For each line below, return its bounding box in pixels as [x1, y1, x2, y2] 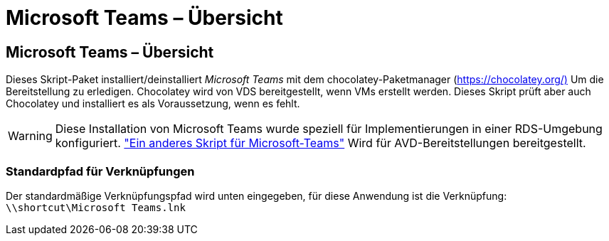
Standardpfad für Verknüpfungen [6, 164, 195, 178]
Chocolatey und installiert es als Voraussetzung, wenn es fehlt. [6, 97, 300, 110]
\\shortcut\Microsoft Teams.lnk [6, 201, 186, 213]
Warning [8, 129, 53, 144]
